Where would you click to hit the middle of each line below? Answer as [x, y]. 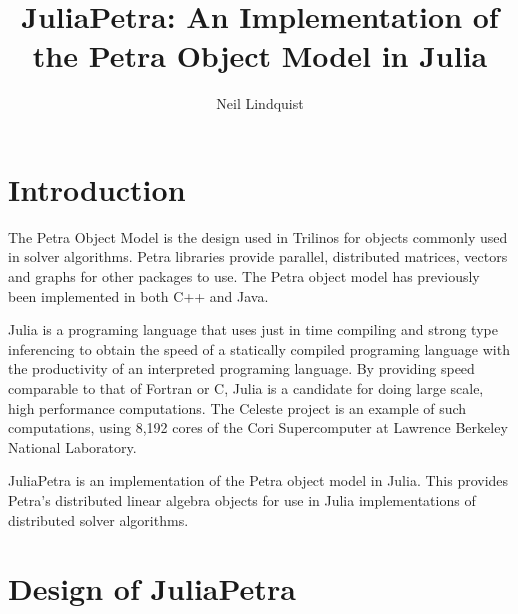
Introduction [97, 188]
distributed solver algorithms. [98, 519]
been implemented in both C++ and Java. [138, 295]
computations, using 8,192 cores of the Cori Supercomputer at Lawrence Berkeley [258, 427]
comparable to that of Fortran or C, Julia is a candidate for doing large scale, [246, 388]
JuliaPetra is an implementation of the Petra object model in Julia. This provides [258, 480]
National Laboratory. [72, 446]
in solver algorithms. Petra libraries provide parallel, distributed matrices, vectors [258, 256]
